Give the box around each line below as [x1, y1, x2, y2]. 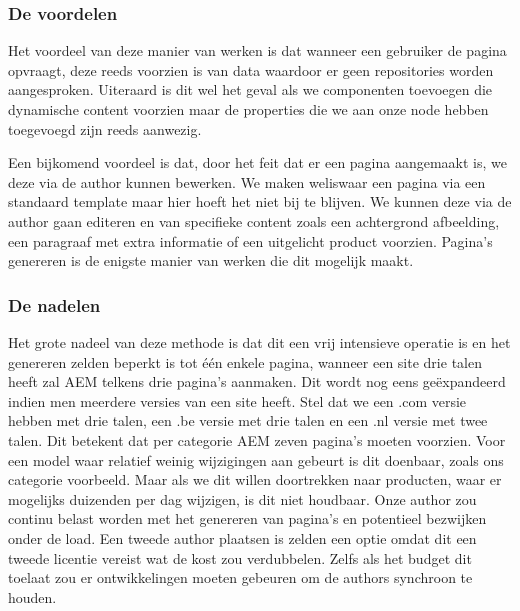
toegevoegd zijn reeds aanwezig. [8, 118, 202, 139]
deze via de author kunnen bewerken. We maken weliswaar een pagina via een [8, 171, 486, 192]
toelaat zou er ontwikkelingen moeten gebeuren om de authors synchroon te [8, 567, 473, 588]
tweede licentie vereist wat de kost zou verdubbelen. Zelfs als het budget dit [8, 547, 472, 568]
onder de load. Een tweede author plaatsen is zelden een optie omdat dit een [8, 527, 477, 548]
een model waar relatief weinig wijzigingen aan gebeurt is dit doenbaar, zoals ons [8, 449, 504, 470]
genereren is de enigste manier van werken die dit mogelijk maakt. [8, 250, 414, 271]
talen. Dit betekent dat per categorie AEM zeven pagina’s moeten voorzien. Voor [8, 429, 506, 450]
